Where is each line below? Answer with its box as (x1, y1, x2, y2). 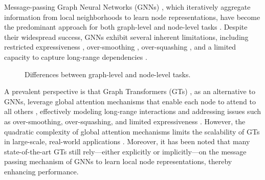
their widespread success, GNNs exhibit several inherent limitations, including (4, 31, 249, 42)
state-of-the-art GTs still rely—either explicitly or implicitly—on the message (4, 146, 247, 156)
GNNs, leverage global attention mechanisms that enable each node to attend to (4, 96, 256, 106)
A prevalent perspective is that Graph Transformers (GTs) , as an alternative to (4, 86, 255, 97)
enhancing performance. (4, 166, 79, 176)
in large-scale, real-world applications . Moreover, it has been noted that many (4, 136, 250, 147)
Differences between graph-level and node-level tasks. (25, 69, 191, 79)
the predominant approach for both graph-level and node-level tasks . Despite (4, 21, 248, 32)
